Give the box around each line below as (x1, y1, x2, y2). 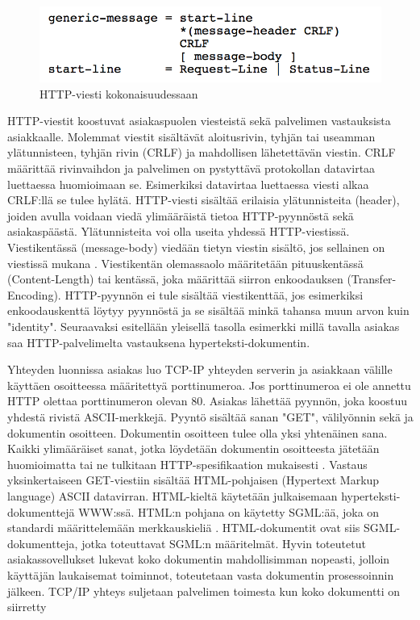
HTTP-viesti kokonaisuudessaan (40, 85, 198, 102)
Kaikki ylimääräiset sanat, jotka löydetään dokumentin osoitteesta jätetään (7, 440, 380, 457)
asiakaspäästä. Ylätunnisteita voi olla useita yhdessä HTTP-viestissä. (7, 223, 350, 240)
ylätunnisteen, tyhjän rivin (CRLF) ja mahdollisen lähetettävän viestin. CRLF (7, 144, 396, 161)
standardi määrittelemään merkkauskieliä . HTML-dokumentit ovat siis (7, 519, 360, 536)
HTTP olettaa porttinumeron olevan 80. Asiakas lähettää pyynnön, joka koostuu (7, 392, 407, 409)
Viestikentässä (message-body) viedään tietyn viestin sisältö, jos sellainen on (7, 239, 385, 256)
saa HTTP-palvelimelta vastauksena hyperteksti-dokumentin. (7, 333, 310, 350)
